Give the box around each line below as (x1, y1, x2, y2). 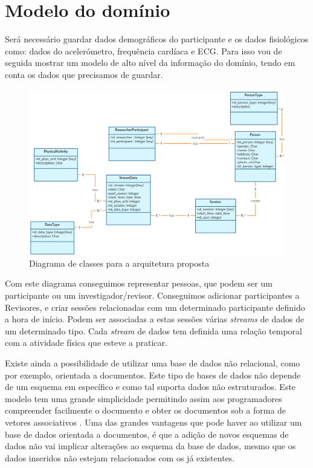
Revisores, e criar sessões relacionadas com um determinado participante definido (5, 301, 305, 313)
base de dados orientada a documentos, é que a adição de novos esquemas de (5, 427, 289, 440)
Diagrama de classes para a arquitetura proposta (29, 256, 210, 269)
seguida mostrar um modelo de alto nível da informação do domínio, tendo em (5, 56, 295, 69)
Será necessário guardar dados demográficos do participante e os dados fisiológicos (5, 33, 309, 45)
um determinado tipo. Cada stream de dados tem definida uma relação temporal (5, 324, 303, 337)
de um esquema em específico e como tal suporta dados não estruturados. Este (5, 380, 296, 393)
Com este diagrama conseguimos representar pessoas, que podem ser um (5, 277, 273, 290)
